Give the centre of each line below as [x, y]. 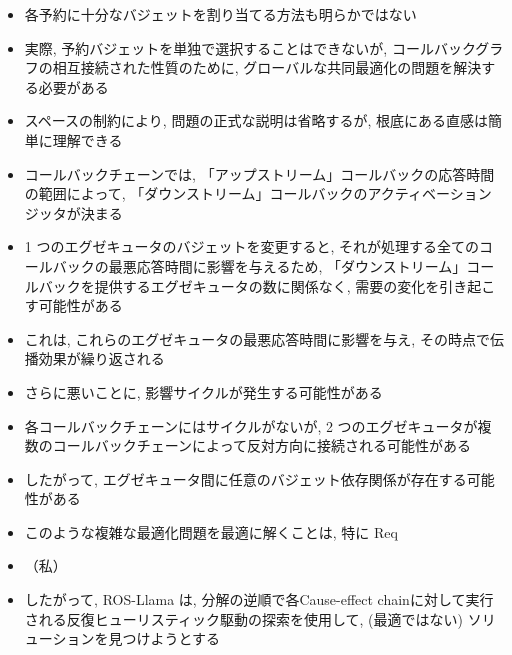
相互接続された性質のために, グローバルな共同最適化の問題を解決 [267, 67]
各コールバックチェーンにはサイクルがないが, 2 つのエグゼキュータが [251, 425]
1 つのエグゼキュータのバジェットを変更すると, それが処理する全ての [252, 246]
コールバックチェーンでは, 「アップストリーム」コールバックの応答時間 [259, 173]
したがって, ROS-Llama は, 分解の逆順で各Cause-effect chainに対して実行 [259, 599]
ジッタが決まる [73, 212]
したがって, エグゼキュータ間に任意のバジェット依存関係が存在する [245, 478]
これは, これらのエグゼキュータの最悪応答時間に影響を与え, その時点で [257, 338]
